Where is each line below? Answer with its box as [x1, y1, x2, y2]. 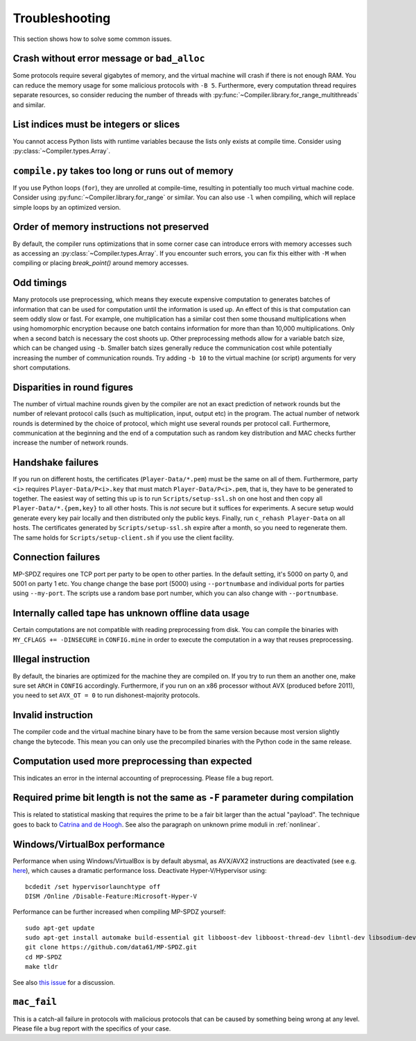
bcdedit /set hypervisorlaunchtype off [25, 883, 161, 890]
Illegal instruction [12, 653, 90, 665]
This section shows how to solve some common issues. [12, 35, 172, 43]
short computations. [12, 363, 71, 372]
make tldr [25, 963, 58, 971]
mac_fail [12, 997, 58, 1008]
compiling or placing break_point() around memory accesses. [12, 259, 189, 267]
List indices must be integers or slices [12, 119, 180, 131]
